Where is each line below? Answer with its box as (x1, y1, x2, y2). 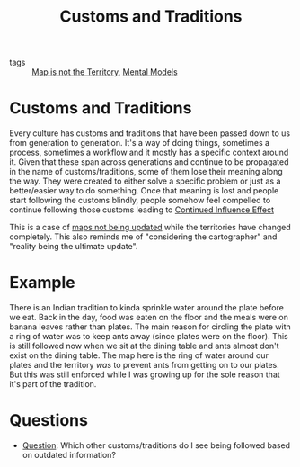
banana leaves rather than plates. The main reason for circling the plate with (9, 321, 292, 332)
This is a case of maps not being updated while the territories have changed (9, 222, 292, 233)
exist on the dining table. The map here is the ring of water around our (9, 350, 269, 361)
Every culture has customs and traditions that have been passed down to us (9, 128, 290, 139)
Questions (9, 410, 88, 431)
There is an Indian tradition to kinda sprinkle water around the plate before (9, 302, 285, 313)
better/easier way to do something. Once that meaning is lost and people (9, 185, 279, 196)
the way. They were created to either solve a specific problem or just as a (9, 175, 281, 186)
